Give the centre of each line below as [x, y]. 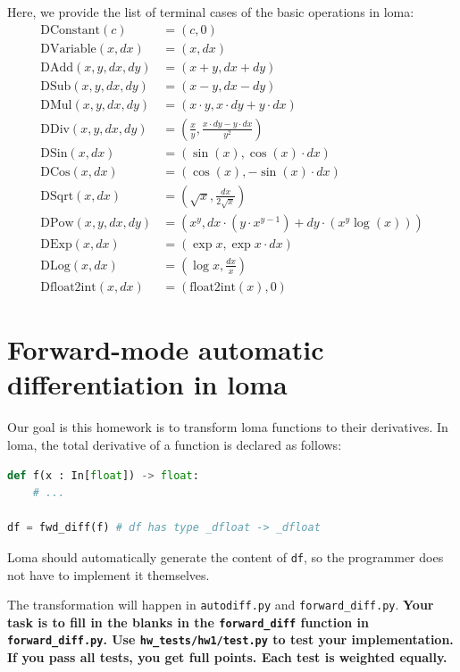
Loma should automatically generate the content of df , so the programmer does [226, 556]
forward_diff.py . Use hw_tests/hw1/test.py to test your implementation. [230, 639]
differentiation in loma [147, 384]
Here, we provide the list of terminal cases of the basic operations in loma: [211, 12]
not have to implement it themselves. [109, 574]
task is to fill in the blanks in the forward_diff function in [188, 622]
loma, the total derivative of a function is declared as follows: [175, 444]
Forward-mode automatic [166, 349]
